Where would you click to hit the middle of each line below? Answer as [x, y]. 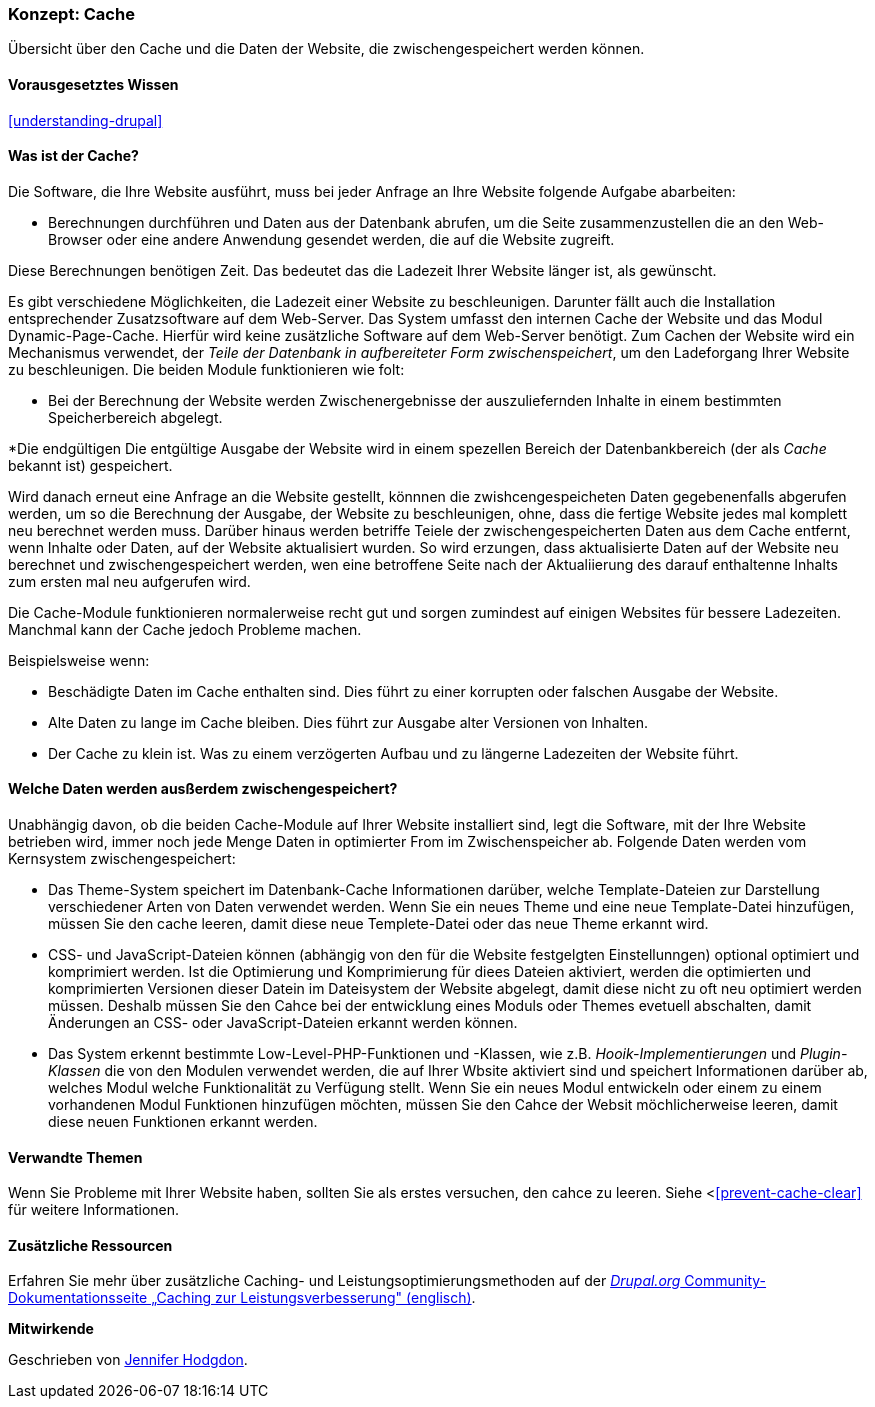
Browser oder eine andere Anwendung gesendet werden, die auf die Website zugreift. [331, 239]
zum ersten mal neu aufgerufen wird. [129, 581]
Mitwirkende [51, 1329]
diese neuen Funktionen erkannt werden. [183, 1122]
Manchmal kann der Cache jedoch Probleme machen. [185, 629]
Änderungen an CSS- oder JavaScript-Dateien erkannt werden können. [283, 1023]
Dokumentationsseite [78, 1298]
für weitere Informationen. [94, 1210]
